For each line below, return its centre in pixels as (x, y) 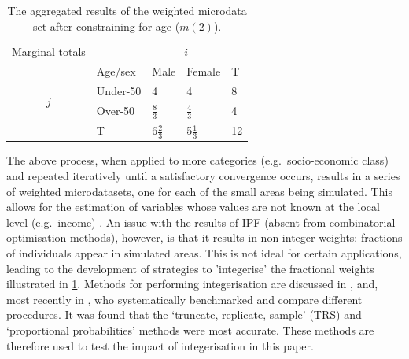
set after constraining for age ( (106, 26)
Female (204, 71)
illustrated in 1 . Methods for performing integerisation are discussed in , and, (192, 284)
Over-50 (116, 111)
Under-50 (119, 91)
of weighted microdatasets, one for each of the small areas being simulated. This (199, 191)
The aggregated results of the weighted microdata (127, 10)
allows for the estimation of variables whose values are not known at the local (193, 207)
